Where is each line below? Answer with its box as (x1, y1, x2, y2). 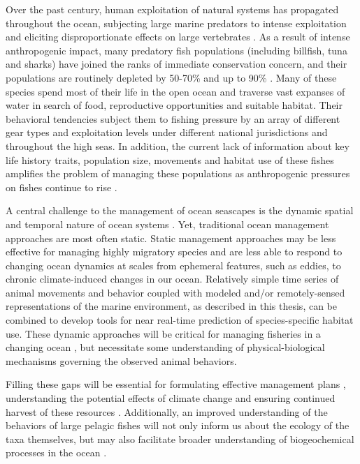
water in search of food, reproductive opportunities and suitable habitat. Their (6, 98, 343, 112)
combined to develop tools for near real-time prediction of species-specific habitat (6, 313, 354, 327)
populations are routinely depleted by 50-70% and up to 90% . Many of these (6, 70, 337, 84)
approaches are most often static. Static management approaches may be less (6, 230, 336, 245)
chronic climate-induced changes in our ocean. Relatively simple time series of (6, 271, 339, 286)
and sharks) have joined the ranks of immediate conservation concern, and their (6, 57, 347, 71)
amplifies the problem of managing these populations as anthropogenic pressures (6, 166, 350, 181)
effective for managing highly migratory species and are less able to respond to (6, 244, 343, 259)
